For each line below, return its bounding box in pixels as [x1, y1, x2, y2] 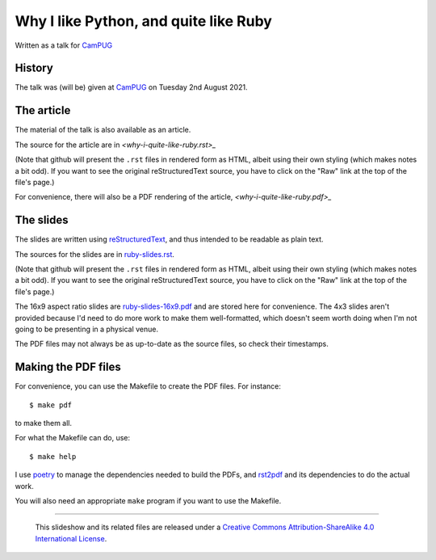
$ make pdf [29, 400, 73, 410]
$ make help [29, 452, 77, 461]
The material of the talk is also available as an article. [15, 125, 191, 135]
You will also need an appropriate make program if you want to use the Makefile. [15, 495, 282, 505]
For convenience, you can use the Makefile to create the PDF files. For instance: [15, 381, 282, 391]
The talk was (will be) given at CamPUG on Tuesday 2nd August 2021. [15, 82, 248, 92]
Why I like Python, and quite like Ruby [15, 12, 272, 30]
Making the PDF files [15, 360, 121, 374]
